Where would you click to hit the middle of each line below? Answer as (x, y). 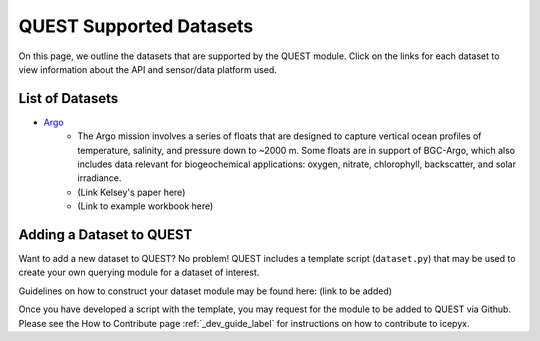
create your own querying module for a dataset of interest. (139, 272)
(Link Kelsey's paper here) (131, 192)
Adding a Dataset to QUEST (105, 234)
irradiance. (99, 178)
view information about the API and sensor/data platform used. (147, 69)
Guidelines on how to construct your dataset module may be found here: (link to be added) (205, 291)
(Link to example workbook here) (145, 206)
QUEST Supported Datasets (136, 26)
